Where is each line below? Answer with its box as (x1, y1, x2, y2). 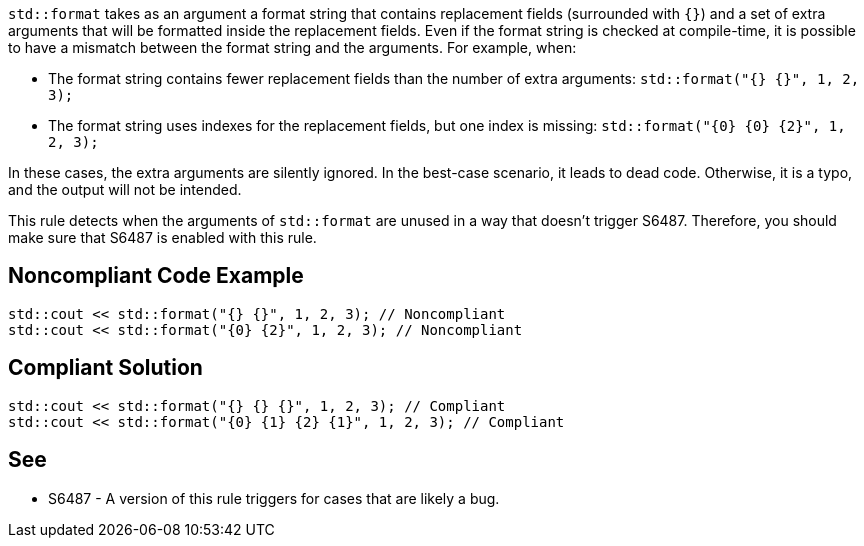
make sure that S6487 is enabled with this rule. (8, 229, 317, 246)
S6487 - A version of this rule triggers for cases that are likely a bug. (48, 489, 500, 507)
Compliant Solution (8, 355, 203, 381)
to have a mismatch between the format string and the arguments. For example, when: (8, 39, 577, 56)
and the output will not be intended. (8, 181, 242, 198)
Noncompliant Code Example (8, 263, 304, 289)
